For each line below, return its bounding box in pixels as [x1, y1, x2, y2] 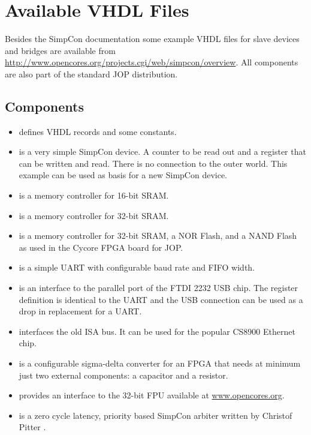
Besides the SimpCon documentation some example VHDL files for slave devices [5, 32, 300, 45]
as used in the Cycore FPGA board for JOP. [19, 241, 183, 253]
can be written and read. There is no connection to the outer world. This [19, 157, 288, 169]
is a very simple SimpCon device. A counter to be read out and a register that [19, 145, 306, 158]
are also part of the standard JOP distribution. [5, 67, 178, 80]
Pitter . [19, 421, 46, 433]
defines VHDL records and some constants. [19, 125, 177, 137]
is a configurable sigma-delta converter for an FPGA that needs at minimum [19, 357, 301, 370]
